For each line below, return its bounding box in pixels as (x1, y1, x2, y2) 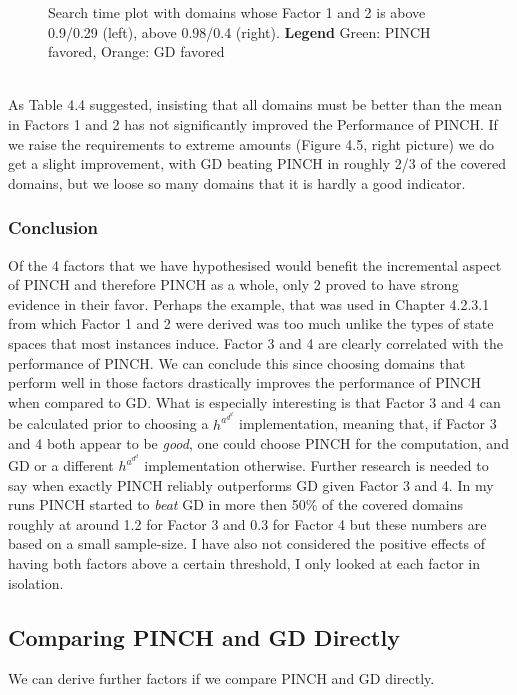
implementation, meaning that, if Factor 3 (238, 413, 497, 434)
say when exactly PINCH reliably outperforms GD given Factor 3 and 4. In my (8, 474, 494, 495)
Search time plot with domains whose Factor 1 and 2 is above (48, 2, 426, 22)
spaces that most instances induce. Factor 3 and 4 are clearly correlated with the (8, 332, 504, 353)
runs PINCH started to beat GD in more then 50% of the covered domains (8, 494, 464, 515)
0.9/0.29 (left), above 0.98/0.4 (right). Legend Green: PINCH (48, 21, 431, 42)
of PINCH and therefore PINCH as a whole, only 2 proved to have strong (8, 274, 459, 295)
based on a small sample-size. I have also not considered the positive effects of (8, 533, 485, 554)
